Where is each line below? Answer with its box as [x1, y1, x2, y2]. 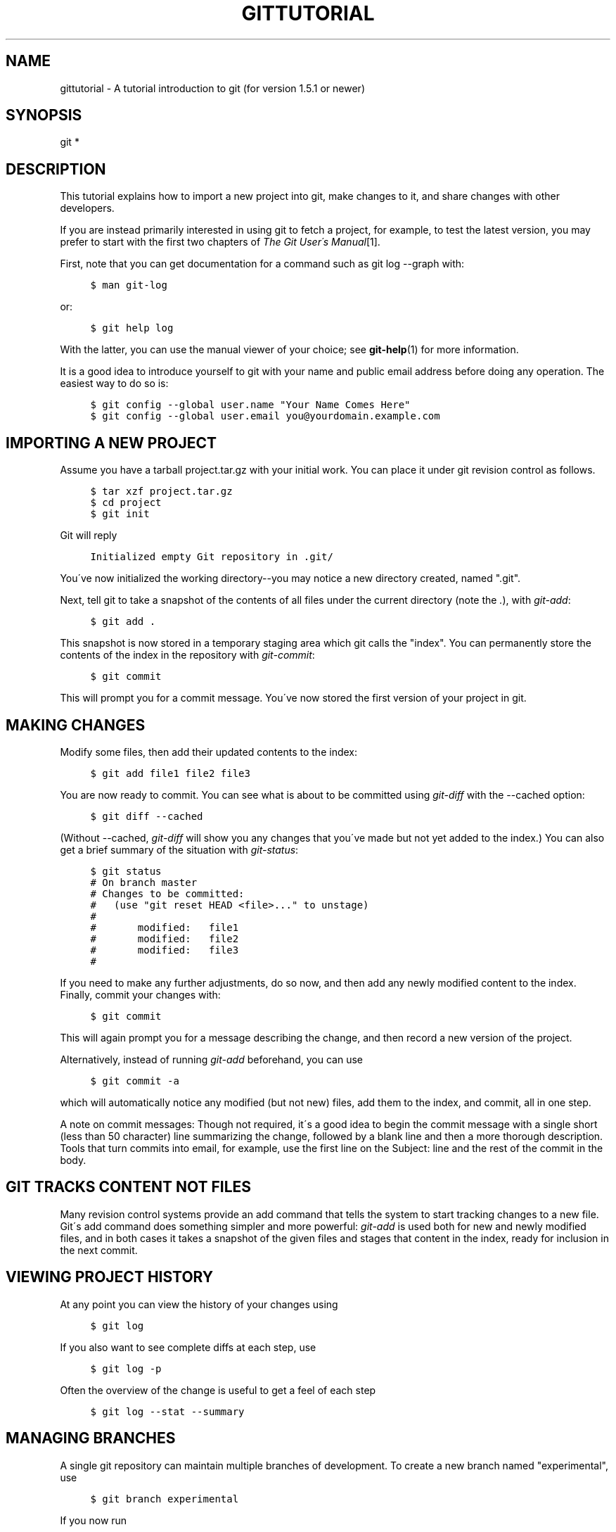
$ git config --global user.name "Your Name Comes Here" [90, 399, 411, 411]
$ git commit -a [90, 1075, 179, 1087]
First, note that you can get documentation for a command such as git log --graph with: [60, 258, 465, 270]
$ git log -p [90, 1362, 162, 1374]
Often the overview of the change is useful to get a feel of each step [60, 1384, 376, 1396]
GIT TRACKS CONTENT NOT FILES [6, 1178, 252, 1196]
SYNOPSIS [6, 106, 82, 125]
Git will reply [60, 529, 117, 542]
